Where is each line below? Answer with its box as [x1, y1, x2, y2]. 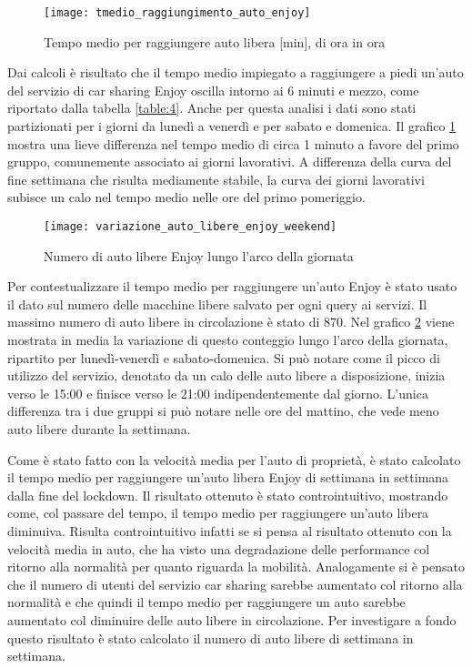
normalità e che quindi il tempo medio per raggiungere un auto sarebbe [7, 592, 406, 612]
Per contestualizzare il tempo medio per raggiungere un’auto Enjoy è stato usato [7, 277, 457, 296]
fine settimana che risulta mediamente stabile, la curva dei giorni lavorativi [7, 169, 425, 188]
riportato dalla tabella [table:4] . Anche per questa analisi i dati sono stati [7, 98, 417, 117]
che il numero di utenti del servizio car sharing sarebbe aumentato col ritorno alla [7, 574, 463, 593]
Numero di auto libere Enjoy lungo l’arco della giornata [44, 246, 354, 265]
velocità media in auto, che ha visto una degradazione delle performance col [7, 539, 430, 558]
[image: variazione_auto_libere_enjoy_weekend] [44, 220, 337, 233]
